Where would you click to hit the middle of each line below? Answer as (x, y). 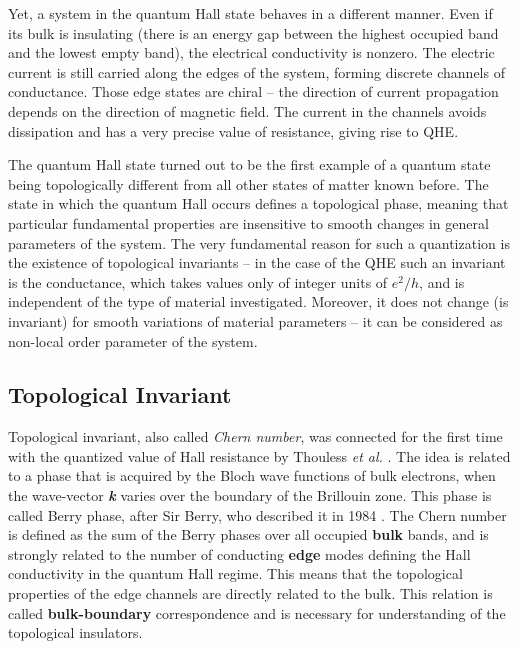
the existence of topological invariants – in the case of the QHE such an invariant (257, 262)
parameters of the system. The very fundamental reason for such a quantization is (259, 242)
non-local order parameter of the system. (133, 340)
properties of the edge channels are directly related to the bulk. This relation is (250, 593)
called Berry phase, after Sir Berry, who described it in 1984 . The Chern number (257, 514)
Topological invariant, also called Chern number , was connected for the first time (255, 436)
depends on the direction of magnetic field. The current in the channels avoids (247, 110)
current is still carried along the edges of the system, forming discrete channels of (256, 71)
